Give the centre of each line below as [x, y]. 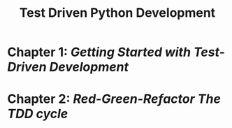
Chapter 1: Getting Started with [99, 52]
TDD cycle [38, 114]
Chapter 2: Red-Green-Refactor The [114, 99]
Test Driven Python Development [117, 13]
